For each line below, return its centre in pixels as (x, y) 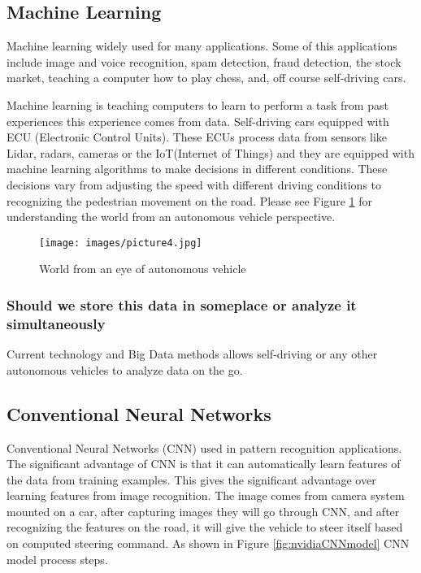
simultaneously (56, 323)
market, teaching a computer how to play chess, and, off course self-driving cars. (206, 78)
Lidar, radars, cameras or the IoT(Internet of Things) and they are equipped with (210, 152)
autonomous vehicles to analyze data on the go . (125, 369)
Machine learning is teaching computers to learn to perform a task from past (197, 104)
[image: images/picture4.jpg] (121, 243)
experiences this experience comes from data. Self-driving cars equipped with (198, 121)
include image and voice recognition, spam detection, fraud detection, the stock (204, 61)
